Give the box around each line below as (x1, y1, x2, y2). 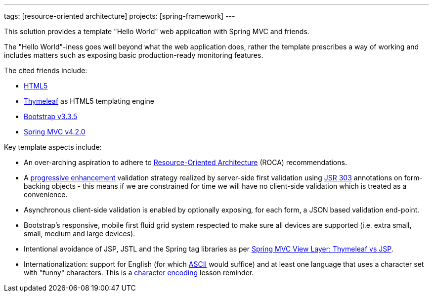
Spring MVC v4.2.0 (24, 127, 86, 136)
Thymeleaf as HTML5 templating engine (24, 97, 154, 105)
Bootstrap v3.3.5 (24, 112, 78, 121)
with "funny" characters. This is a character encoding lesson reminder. (24, 268, 254, 277)
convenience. (24, 190, 68, 199)
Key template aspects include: (4, 143, 102, 151)
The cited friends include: (4, 66, 87, 75)
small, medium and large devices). (24, 229, 135, 238)
